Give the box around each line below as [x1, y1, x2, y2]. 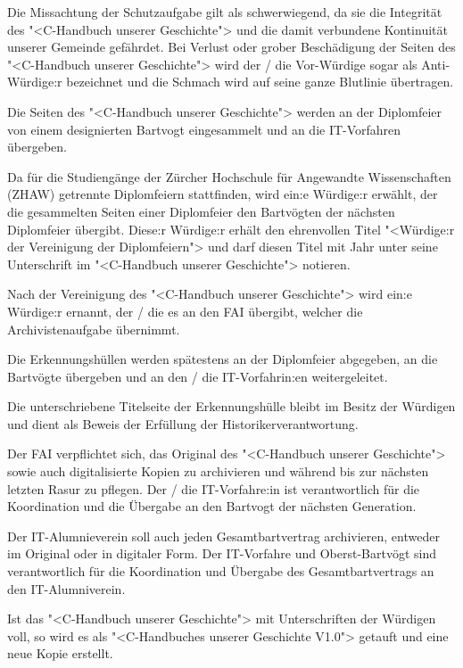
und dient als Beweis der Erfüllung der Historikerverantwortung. [7, 414, 359, 433]
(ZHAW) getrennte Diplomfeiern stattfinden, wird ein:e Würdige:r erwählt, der [7, 185, 438, 203]
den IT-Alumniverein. [7, 579, 126, 598]
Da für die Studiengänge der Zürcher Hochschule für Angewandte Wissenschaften [7, 167, 451, 186]
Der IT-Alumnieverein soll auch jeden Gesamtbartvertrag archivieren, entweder [7, 526, 440, 545]
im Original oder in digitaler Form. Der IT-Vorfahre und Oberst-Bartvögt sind [7, 544, 437, 563]
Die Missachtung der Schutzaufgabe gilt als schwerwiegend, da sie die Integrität [7, 3, 442, 21]
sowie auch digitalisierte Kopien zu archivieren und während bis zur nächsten [7, 462, 429, 481]
